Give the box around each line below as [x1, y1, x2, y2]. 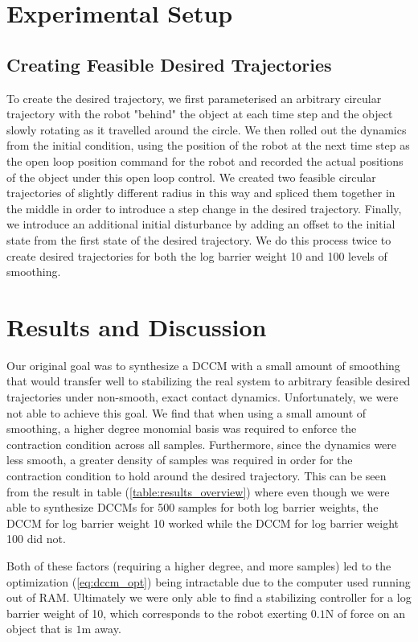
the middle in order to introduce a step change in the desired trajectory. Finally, [6, 200, 402, 216]
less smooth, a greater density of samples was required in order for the [6, 451, 353, 468]
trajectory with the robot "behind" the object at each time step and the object [6, 105, 393, 122]
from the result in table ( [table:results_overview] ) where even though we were [6, 483, 390, 500]
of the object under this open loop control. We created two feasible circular [6, 168, 376, 185]
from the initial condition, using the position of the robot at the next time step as [6, 137, 410, 154]
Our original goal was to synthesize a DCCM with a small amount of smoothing [6, 356, 400, 373]
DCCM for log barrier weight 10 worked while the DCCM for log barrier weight [6, 514, 400, 531]
